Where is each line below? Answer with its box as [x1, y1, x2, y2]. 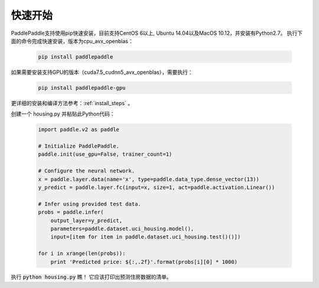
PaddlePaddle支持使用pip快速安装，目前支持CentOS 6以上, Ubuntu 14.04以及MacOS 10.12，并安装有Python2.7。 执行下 [11, 30, 303, 37]
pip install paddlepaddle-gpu [38, 84, 126, 91]
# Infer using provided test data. [38, 201, 141, 207]
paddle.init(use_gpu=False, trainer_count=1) [38, 151, 172, 158]
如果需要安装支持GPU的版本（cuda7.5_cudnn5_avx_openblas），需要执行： [11, 68, 193, 76]
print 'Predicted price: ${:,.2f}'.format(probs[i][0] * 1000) [50, 258, 238, 265]
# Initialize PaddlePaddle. [38, 143, 119, 150]
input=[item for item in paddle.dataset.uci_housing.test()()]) [50, 234, 241, 240]
